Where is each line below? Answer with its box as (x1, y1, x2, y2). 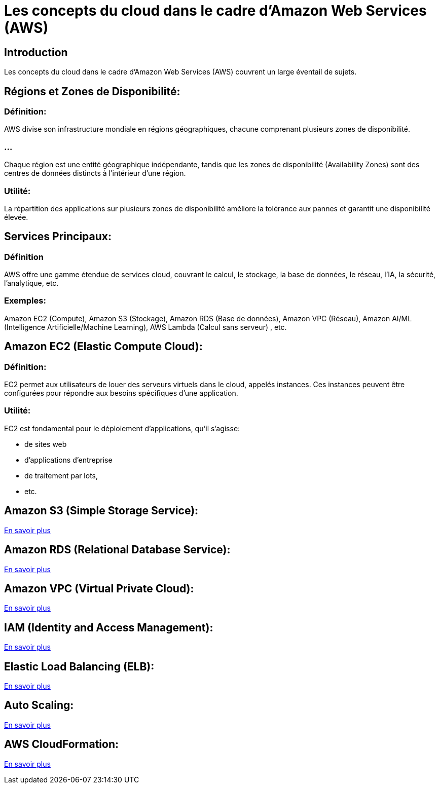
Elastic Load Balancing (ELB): (4, 660, 155, 673)
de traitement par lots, (24, 471, 98, 480)
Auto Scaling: (4, 699, 74, 712)
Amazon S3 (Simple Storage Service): (4, 504, 199, 517)
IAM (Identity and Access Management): (4, 621, 213, 634)
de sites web (24, 439, 67, 448)
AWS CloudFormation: (4, 738, 119, 751)
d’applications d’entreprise (24, 455, 113, 464)
